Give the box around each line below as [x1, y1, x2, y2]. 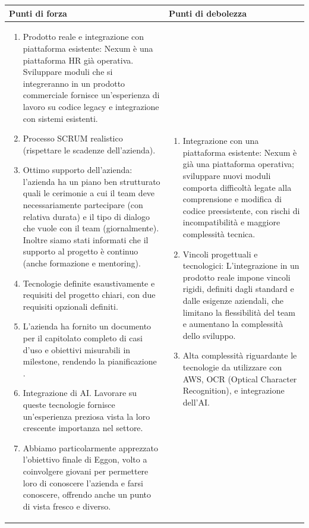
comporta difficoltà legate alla [182, 181, 292, 193]
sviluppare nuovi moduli [182, 169, 271, 182]
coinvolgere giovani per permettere [23, 464, 149, 477]
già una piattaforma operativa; [182, 158, 294, 170]
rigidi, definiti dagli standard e [182, 282, 294, 295]
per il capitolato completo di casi [23, 332, 143, 344]
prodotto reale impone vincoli [182, 271, 291, 283]
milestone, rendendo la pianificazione [23, 355, 157, 367]
